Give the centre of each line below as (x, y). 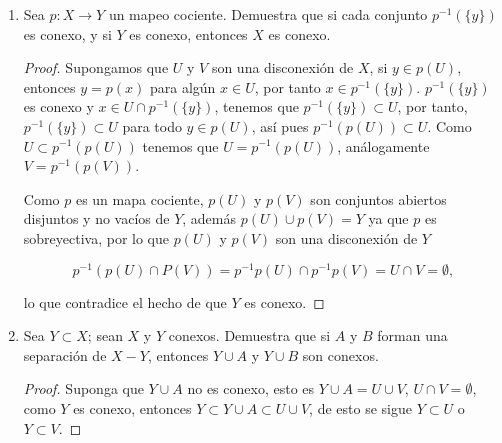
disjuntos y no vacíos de (96, 218)
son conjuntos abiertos (378, 198)
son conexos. (340, 354)
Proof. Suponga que (83, 388)
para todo (152, 125)
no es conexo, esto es (251, 388)
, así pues (280, 125)
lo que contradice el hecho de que (125, 301)
